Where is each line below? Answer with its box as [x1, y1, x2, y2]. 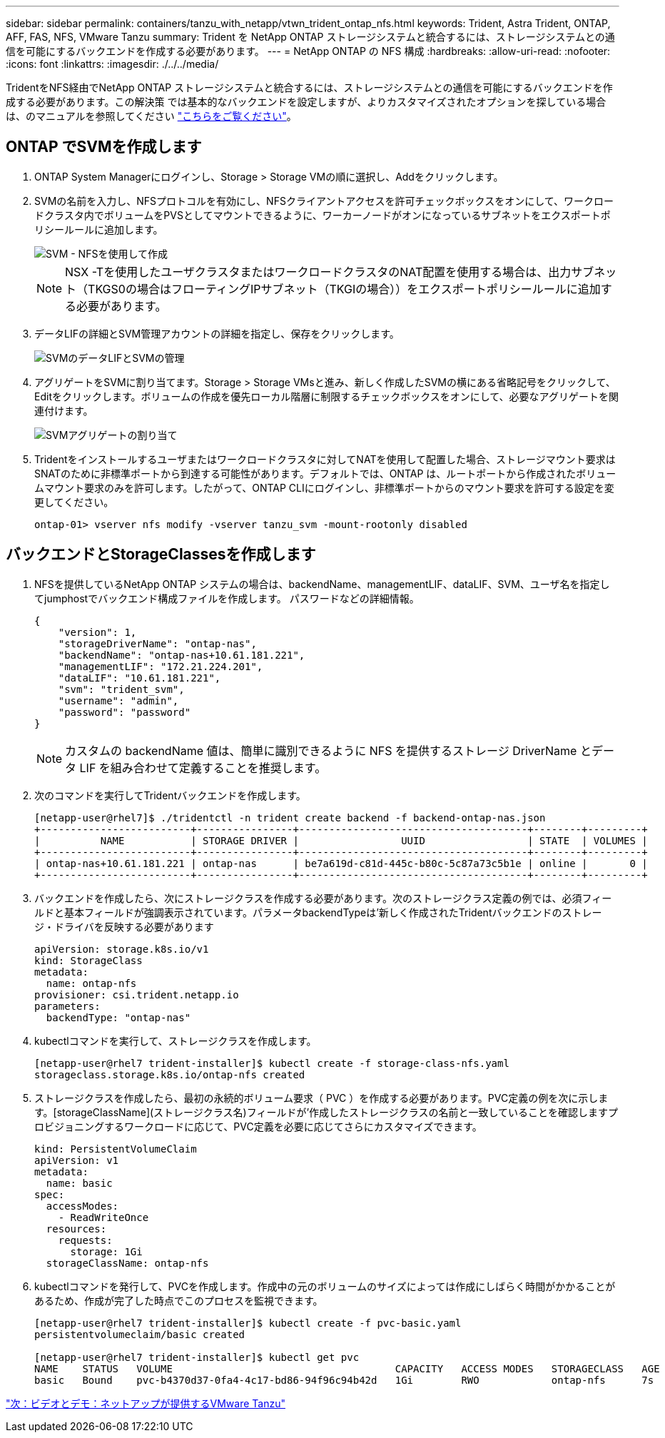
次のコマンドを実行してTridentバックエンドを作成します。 [34, 789, 306, 801]
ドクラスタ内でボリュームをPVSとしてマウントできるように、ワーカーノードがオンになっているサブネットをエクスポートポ [34, 208, 611, 221]
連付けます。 [34, 404, 93, 417]
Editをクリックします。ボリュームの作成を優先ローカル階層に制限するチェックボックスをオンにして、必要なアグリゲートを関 [34, 390, 619, 402]
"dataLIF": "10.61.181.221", [58, 672, 221, 684]
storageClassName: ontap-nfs [46, 1257, 209, 1269]
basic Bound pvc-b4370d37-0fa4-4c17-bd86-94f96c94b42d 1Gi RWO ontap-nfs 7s [34, 1374, 654, 1386]
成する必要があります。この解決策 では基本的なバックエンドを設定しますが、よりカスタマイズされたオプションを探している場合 [6, 96, 606, 108]
